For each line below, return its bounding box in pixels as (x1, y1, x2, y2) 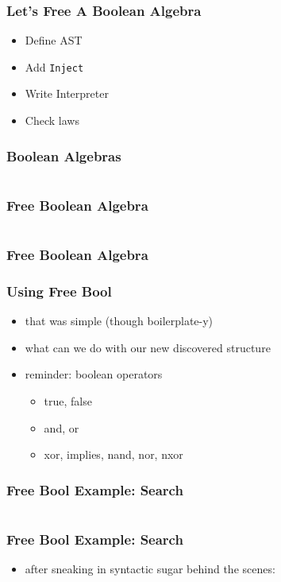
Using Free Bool (6, 281, 112, 301)
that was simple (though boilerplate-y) (25, 312, 214, 329)
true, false (44, 392, 92, 409)
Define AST (25, 32, 83, 48)
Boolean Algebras (6, 145, 121, 165)
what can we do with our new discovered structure (25, 339, 271, 355)
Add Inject (25, 58, 84, 75)
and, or (44, 419, 79, 436)
